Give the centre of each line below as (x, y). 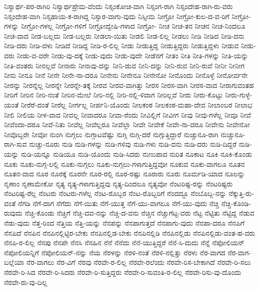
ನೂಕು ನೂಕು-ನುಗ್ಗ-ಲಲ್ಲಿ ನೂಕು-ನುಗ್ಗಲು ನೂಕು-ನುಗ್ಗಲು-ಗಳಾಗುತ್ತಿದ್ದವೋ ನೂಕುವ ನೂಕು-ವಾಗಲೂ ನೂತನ (124, 164)
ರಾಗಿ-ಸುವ (16, 144)
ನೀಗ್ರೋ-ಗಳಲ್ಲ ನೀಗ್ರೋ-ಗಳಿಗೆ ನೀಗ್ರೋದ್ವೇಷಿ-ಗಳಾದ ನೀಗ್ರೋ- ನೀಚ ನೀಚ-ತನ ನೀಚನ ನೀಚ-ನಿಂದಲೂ (133, 26)
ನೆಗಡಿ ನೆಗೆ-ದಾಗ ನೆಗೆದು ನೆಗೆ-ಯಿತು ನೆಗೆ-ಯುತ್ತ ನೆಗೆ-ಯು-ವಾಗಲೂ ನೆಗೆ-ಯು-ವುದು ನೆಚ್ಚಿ (118, 203)
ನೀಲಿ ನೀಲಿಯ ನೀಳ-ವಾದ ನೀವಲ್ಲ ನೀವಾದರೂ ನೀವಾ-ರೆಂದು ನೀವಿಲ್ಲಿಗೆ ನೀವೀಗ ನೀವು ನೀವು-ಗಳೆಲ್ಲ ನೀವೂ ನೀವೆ (127, 114)
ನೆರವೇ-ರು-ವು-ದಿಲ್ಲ (26, 282)
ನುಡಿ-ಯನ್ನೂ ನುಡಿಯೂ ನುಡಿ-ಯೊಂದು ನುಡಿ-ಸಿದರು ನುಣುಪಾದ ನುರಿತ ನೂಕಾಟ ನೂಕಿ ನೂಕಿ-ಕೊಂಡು (137, 154)
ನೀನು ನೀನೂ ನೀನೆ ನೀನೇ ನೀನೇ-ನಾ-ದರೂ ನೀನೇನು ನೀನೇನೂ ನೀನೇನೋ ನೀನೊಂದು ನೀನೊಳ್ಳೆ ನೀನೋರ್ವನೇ (126, 75)
